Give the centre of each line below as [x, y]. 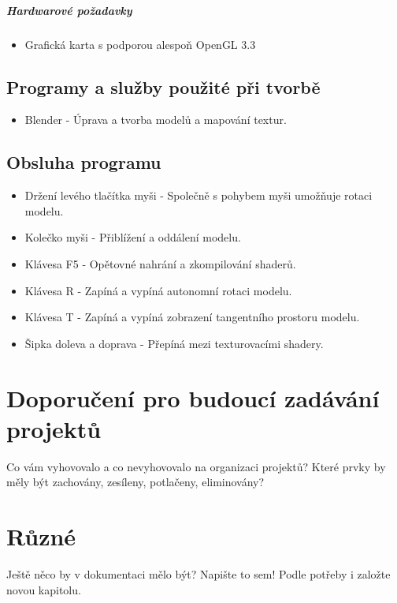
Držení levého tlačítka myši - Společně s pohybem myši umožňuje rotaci [198, 195]
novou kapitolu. [44, 589]
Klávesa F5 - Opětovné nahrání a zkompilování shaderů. [160, 263]
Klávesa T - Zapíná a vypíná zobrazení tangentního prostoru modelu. [192, 317]
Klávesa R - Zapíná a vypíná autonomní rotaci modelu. [158, 290]
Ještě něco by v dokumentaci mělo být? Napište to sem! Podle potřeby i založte [198, 573]
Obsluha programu [84, 162]
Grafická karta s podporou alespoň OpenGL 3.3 [140, 44]
